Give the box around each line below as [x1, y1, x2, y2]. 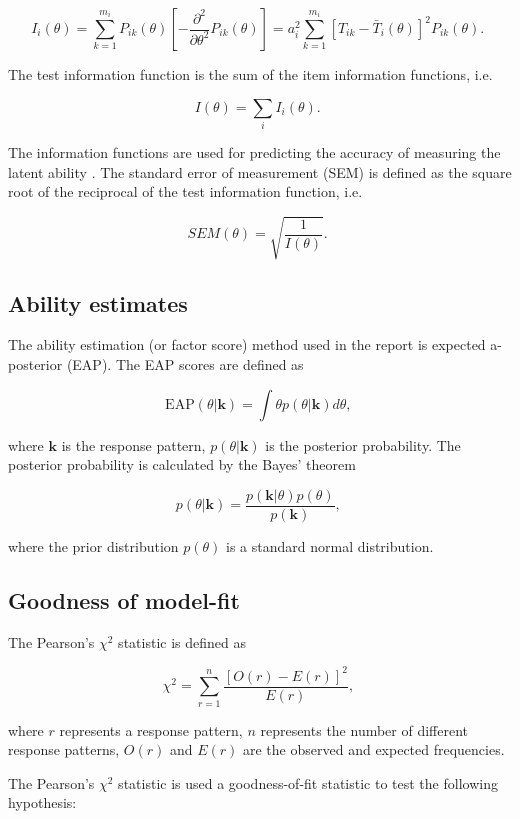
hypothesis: [8, 792, 77, 813]
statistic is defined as [118, 631, 246, 652]
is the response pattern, [61, 434, 206, 455]
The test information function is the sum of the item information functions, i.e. [8, 64, 493, 84]
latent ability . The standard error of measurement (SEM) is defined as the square [8, 161, 512, 182]
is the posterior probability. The [265, 434, 461, 455]
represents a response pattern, [59, 719, 243, 740]
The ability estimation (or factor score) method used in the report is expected [8, 334, 486, 355]
